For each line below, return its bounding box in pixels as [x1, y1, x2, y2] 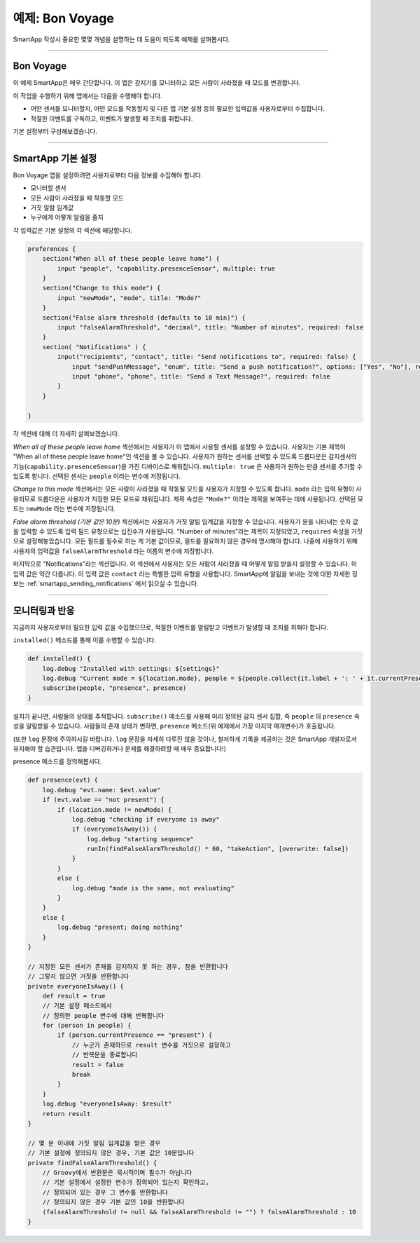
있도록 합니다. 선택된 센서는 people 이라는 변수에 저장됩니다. [13, 472, 181, 480]
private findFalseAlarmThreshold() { [27, 1159, 157, 1167]
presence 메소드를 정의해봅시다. [13, 757, 102, 766]
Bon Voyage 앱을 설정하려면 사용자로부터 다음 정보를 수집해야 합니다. [13, 170, 203, 179]
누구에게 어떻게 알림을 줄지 [30, 213, 104, 222]
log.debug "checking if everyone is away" [71, 815, 220, 823]
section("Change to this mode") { [42, 284, 161, 292]
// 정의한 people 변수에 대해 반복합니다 [42, 1012, 164, 1019]
